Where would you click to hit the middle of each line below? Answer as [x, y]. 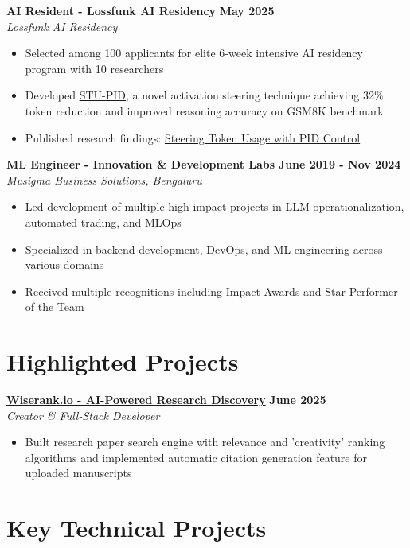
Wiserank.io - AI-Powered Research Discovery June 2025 [166, 400]
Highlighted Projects [123, 361]
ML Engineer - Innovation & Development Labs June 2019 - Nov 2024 [204, 164]
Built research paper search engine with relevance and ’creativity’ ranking [205, 442]
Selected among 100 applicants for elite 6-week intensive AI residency [194, 53]
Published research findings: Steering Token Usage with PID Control [193, 137]
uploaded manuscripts [78, 473]
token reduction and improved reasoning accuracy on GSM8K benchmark [204, 110]
